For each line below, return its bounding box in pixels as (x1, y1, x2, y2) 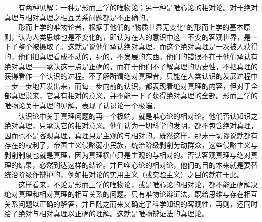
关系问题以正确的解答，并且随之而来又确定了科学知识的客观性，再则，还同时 (4, 198, 258, 209)
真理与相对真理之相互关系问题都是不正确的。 (4, 12, 152, 22)
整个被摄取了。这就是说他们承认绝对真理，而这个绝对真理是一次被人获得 (18, 41, 258, 52)
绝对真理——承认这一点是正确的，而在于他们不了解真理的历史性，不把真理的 (4, 61, 258, 71)
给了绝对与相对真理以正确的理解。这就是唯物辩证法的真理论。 (4, 208, 209, 219)
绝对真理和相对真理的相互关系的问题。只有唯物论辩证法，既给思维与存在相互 (4, 189, 258, 199)
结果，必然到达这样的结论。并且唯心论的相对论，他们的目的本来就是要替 (18, 159, 258, 170)
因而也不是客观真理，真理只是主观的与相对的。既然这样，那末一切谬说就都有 (4, 130, 258, 140)
